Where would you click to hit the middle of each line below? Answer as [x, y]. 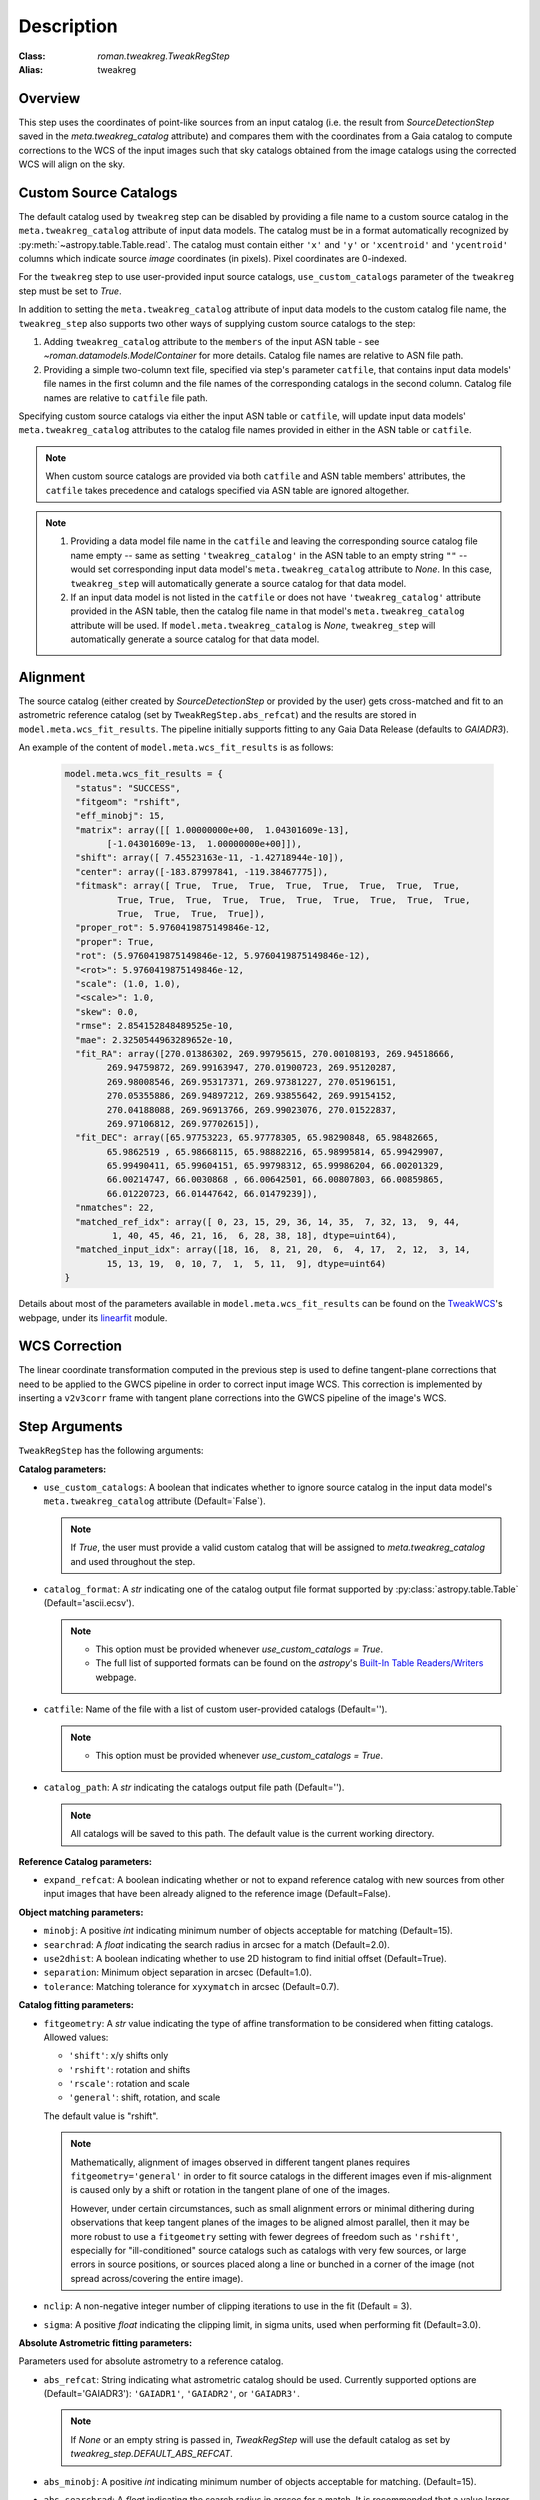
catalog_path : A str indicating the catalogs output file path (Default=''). [194, 1787]
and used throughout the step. [133, 1561]
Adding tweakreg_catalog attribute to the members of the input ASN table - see [211, 342]
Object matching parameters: [81, 1912]
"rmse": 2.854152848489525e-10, [154, 1026]
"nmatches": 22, [115, 1208]
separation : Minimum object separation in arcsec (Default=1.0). [177, 1972]
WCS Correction [70, 1346]
